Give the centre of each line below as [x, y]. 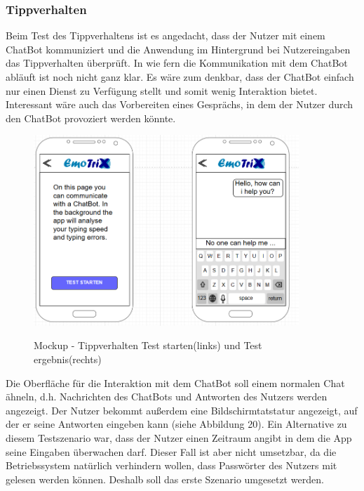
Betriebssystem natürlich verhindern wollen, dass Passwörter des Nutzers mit [171, 465]
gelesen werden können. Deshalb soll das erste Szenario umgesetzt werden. [165, 479]
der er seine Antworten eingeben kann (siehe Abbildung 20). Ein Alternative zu [176, 424]
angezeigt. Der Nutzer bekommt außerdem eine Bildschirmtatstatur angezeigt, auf [182, 410]
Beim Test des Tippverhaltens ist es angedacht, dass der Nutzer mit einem [166, 35]
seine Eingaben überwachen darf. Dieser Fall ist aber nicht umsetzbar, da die [171, 451]
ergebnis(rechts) [68, 359]
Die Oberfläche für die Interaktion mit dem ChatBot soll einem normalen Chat [175, 382]
